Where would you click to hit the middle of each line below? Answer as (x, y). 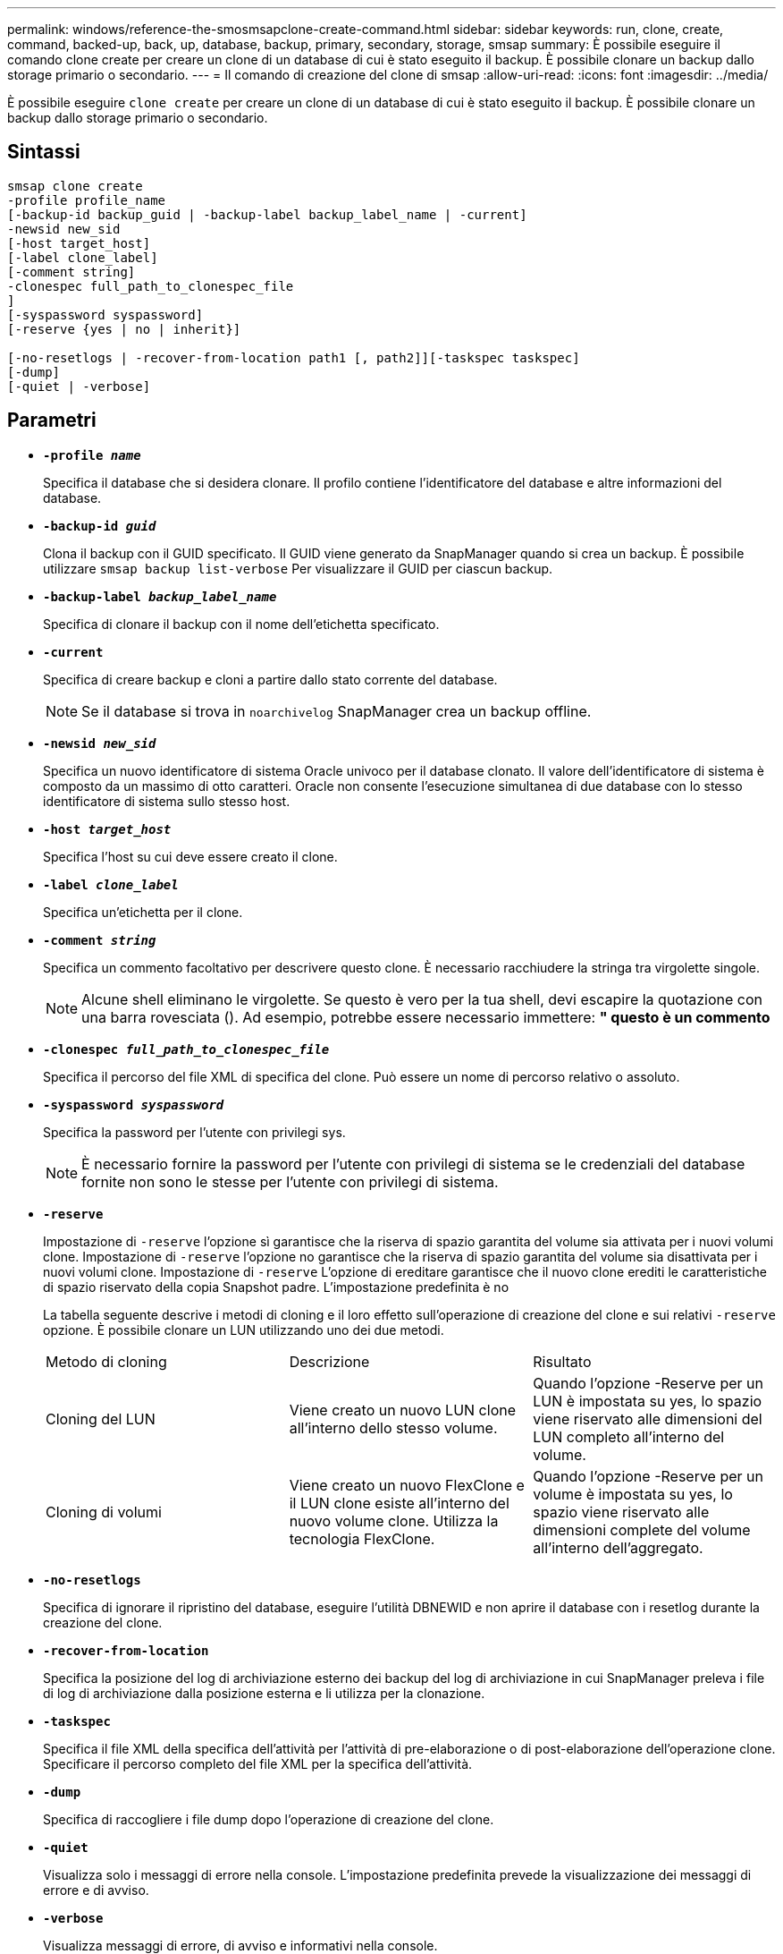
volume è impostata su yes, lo (633, 1494)
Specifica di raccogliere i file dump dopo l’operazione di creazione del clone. (269, 1819)
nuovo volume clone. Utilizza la (394, 1521)
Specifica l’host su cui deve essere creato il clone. (190, 856)
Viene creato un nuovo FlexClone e (407, 1485)
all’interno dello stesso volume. (393, 1427)
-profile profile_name (87, 200)
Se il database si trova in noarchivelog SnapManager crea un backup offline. (337, 711)
